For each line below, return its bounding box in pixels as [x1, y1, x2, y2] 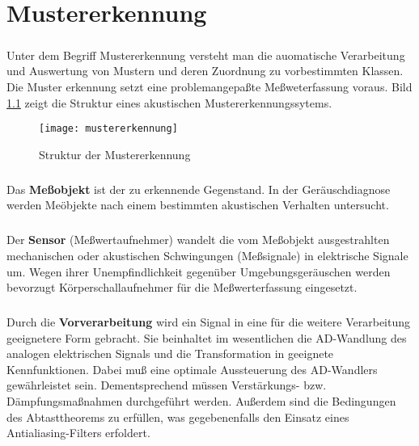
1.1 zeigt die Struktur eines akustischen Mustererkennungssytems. [6, 94, 332, 111]
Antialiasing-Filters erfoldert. [6, 424, 150, 441]
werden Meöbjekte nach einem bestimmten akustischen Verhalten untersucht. [6, 196, 389, 213]
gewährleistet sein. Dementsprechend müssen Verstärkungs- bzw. [6, 377, 327, 393]
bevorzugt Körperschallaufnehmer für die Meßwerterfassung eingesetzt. [6, 279, 358, 296]
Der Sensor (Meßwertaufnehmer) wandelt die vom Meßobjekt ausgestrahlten [6, 231, 390, 248]
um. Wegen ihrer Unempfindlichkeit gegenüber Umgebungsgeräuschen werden [6, 263, 391, 280]
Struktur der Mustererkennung [39, 145, 191, 162]
